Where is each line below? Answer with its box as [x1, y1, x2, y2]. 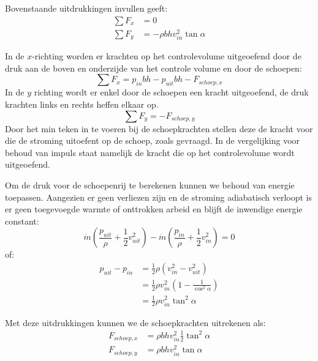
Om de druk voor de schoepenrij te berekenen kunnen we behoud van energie [5, 178, 295, 191]
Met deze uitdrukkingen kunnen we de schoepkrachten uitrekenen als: [5, 316, 266, 329]
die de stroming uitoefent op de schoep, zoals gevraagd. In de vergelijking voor [5, 134, 300, 147]
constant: [5, 214, 39, 227]
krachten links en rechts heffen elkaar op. [5, 97, 159, 110]
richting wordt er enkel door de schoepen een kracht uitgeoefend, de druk [34, 86, 309, 99]
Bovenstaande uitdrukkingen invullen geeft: [5, 2, 168, 14]
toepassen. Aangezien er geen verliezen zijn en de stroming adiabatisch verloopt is [5, 190, 312, 203]
